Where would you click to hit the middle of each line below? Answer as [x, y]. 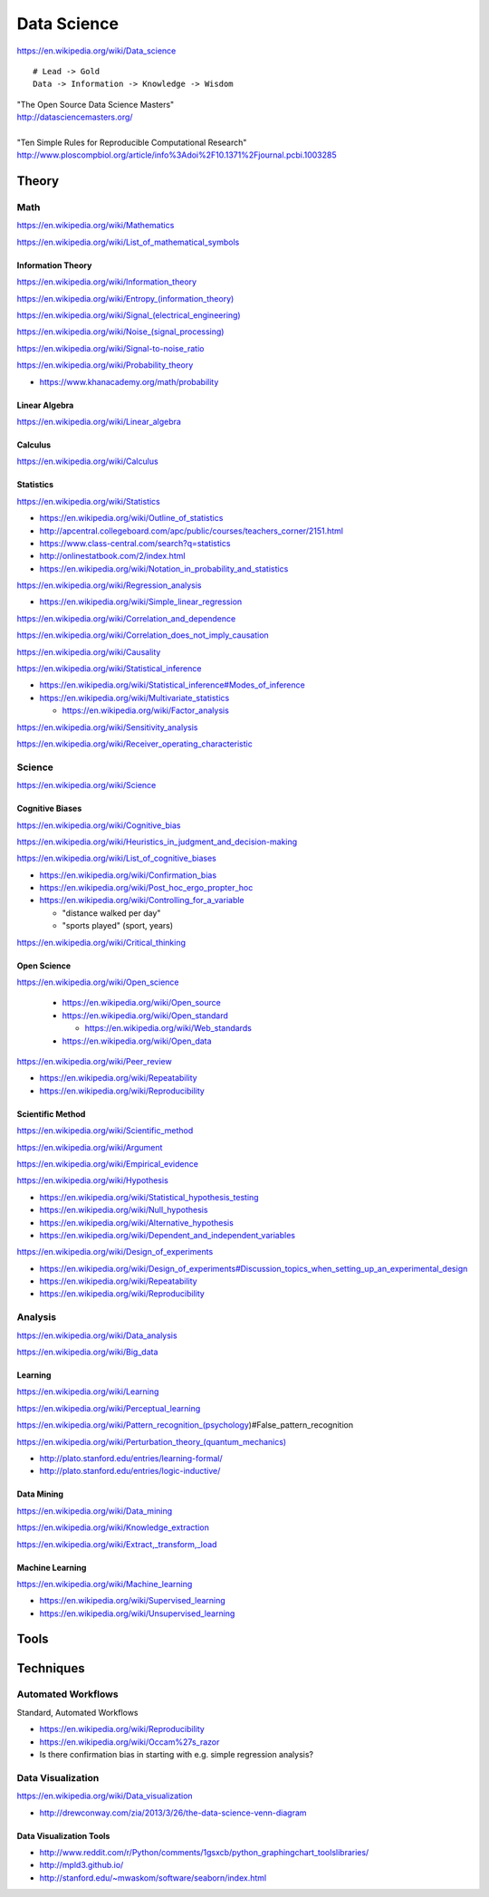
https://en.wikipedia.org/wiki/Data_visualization [105, 1796]
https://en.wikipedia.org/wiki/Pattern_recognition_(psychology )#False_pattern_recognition [185, 1425]
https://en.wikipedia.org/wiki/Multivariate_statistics [134, 698]
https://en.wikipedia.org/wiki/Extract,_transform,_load [117, 1544]
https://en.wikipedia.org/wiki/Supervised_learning [132, 1601]
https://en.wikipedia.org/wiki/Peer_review [94, 1061]
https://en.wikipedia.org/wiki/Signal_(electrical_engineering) [129, 315]
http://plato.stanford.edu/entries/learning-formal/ [131, 1458]
